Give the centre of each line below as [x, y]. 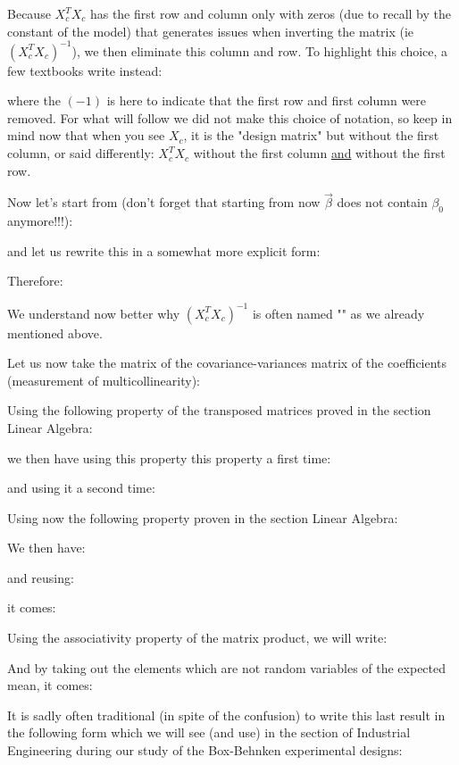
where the [34, 100]
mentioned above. [55, 333]
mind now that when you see [86, 135]
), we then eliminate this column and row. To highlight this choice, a [260, 50]
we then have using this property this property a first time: [169, 457]
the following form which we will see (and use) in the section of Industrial [209, 732]
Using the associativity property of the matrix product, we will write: [197, 638]
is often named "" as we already [338, 313]
